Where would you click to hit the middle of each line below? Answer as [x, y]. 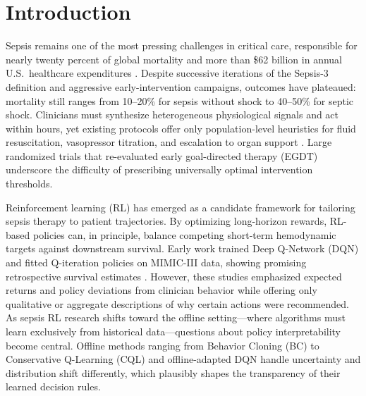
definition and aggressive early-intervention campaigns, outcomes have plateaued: [181, 86]
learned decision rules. [53, 386]
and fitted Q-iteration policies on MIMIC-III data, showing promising [156, 262]
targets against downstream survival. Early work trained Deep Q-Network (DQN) [182, 248]
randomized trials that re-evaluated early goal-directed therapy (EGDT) [162, 155]
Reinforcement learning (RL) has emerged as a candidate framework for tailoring [181, 207]
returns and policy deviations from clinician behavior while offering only [161, 290]
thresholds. [29, 184]
